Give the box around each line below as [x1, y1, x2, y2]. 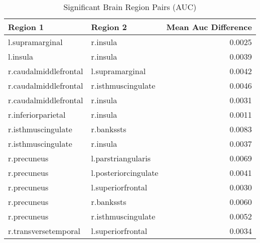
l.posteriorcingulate [91, 167, 159, 178]
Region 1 [8, 21, 44, 33]
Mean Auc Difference [166, 21, 252, 33]
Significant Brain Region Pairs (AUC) [63, 1, 197, 13]
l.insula [8, 51, 33, 62]
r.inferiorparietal [8, 109, 66, 120]
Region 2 [91, 21, 127, 33]
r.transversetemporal [8, 225, 80, 236]
